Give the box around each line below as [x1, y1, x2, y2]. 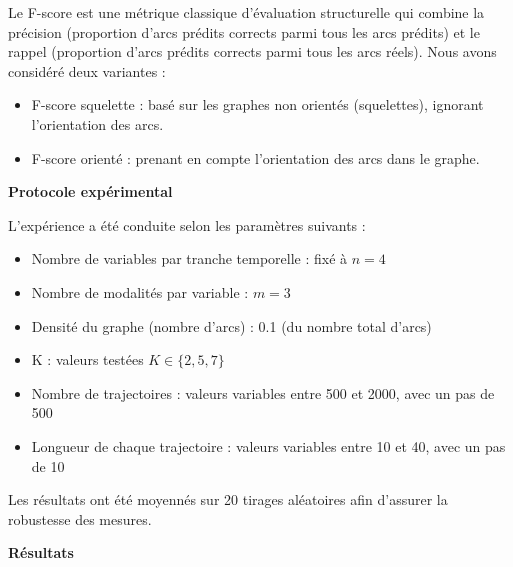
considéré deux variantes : [8, 60, 166, 81]
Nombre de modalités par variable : [31, 281, 249, 302]
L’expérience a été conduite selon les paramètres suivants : [8, 214, 366, 235]
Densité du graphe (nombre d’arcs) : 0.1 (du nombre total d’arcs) [31, 315, 432, 336]
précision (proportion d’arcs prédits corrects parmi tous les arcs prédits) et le [8, 21, 480, 42]
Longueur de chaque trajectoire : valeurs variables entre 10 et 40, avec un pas [31, 435, 506, 456]
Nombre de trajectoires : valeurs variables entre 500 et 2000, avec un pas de [31, 382, 495, 403]
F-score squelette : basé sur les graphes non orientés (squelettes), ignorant [31, 94, 484, 115]
